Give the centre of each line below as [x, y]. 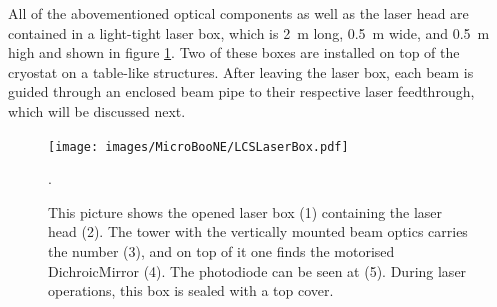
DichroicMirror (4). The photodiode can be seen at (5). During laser [257, 270]
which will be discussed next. [97, 110]
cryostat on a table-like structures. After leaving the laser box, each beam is [241, 71]
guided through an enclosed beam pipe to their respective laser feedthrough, [241, 91]
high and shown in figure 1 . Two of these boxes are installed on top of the [234, 52]
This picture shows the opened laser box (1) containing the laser [245, 211]
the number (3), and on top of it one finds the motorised [221, 251]
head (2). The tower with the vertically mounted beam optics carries [258, 231]
